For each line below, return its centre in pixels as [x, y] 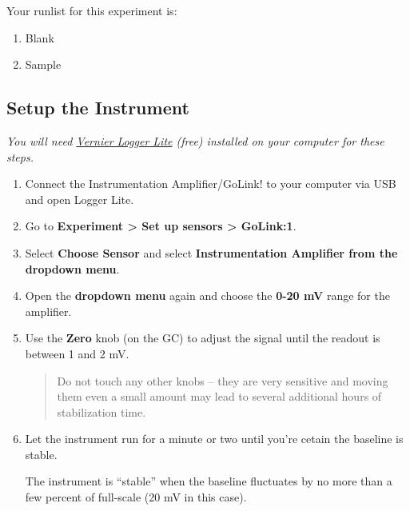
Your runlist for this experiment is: [92, 10]
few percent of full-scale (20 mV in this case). [136, 497]
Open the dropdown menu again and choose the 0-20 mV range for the [207, 295]
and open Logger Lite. [80, 199]
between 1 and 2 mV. [77, 353]
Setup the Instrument [98, 108]
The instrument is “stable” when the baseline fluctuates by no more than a [209, 481]
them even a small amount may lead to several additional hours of [219, 396]
